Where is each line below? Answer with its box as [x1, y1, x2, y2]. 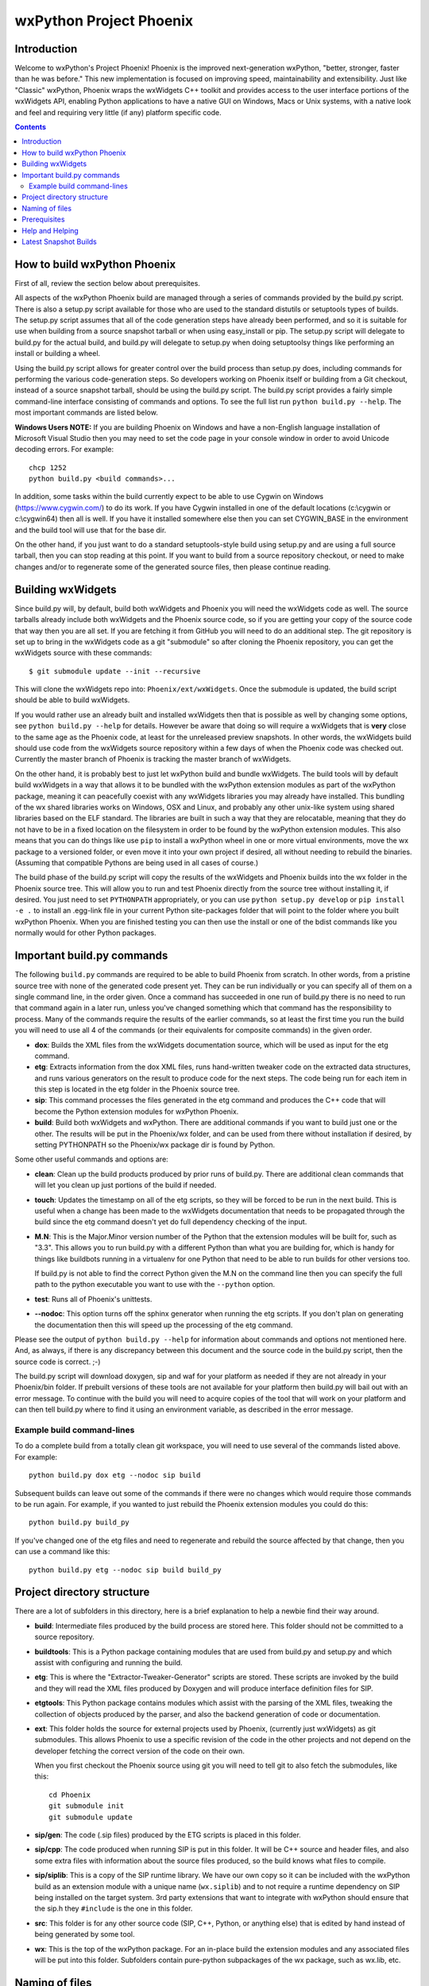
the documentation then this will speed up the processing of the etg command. [34, 1319, 293, 1330]
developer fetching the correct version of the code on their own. [34, 1746, 245, 1756]
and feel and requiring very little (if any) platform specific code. [14, 107, 222, 117]
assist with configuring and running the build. [34, 1657, 183, 1667]
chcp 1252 [29, 463, 67, 472]
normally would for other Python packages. [14, 928, 157, 937]
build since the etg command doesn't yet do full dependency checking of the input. [34, 1217, 307, 1227]
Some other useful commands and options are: [14, 1154, 168, 1164]
